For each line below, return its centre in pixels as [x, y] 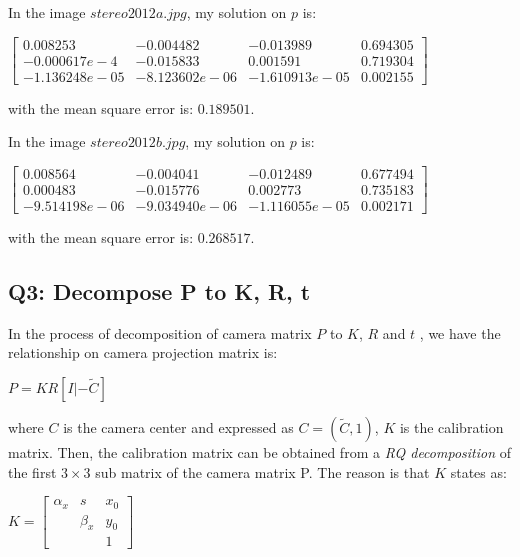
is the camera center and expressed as [178, 426]
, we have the [460, 332]
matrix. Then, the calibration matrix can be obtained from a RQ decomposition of [259, 451]
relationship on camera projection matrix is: [143, 352]
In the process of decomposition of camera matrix [160, 332]
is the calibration [451, 426]
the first [32, 471]
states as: [478, 471]
